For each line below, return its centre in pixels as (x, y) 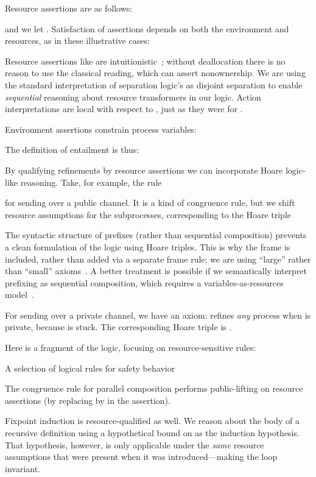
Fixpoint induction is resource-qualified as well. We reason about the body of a (153, 421)
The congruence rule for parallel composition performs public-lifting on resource (154, 388)
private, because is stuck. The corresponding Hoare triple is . (118, 327)
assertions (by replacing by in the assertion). (88, 400)
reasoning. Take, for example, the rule (91, 182)
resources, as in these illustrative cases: (77, 41)
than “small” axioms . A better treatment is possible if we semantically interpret (156, 271)
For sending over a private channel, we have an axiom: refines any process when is (158, 315)
